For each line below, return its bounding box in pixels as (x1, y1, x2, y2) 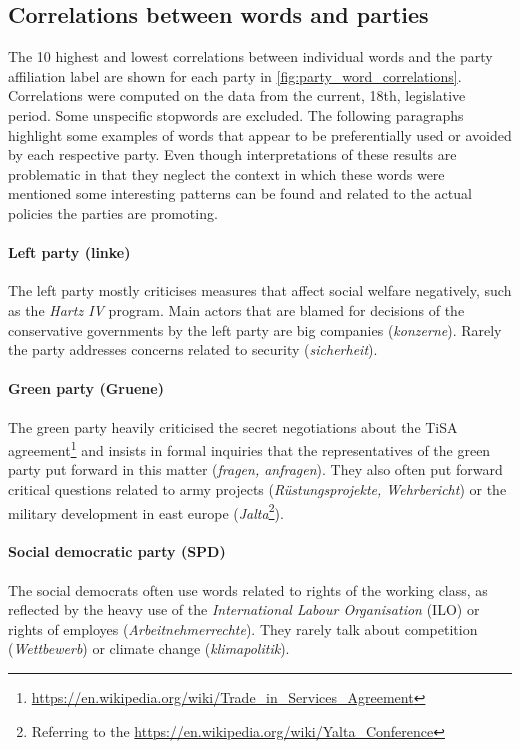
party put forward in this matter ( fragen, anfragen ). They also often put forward (8, 459, 503, 480)
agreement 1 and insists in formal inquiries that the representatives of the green (8, 437, 491, 460)
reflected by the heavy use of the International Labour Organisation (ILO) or (8, 599, 480, 620)
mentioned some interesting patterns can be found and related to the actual (8, 183, 472, 204)
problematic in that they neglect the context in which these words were (8, 163, 445, 184)
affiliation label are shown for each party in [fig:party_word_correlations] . (8, 65, 462, 86)
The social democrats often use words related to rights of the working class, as (8, 579, 488, 600)
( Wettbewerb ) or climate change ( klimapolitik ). (8, 638, 290, 659)
